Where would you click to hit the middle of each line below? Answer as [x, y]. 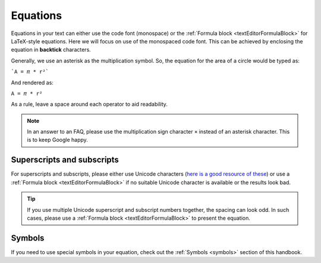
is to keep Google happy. [58, 140]
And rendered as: [32, 83]
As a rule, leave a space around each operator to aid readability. [89, 104]
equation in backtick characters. [51, 50]
